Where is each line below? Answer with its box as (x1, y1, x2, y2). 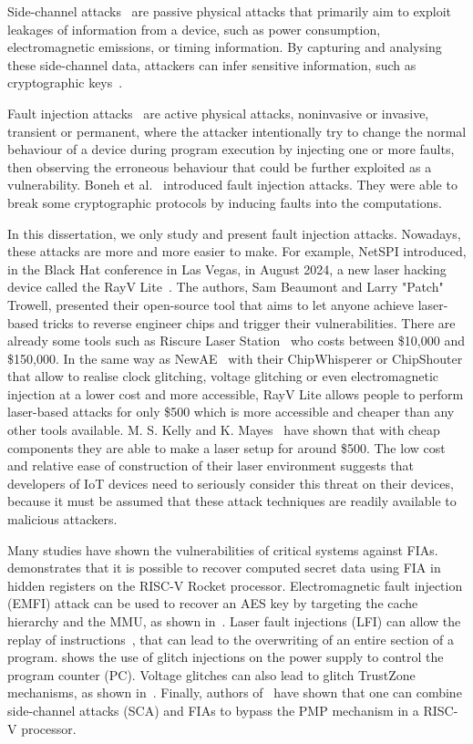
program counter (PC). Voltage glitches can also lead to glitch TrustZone (7, 665, 416, 684)
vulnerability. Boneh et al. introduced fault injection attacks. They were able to (7, 175, 458, 194)
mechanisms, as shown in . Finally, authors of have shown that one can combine (7, 683, 462, 702)
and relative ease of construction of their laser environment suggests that (7, 456, 414, 475)
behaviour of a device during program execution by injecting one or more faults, (7, 139, 455, 159)
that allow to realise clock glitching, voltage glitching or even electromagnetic (7, 367, 439, 386)
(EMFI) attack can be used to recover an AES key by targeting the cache (7, 594, 418, 613)
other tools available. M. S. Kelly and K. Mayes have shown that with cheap (7, 420, 440, 439)
